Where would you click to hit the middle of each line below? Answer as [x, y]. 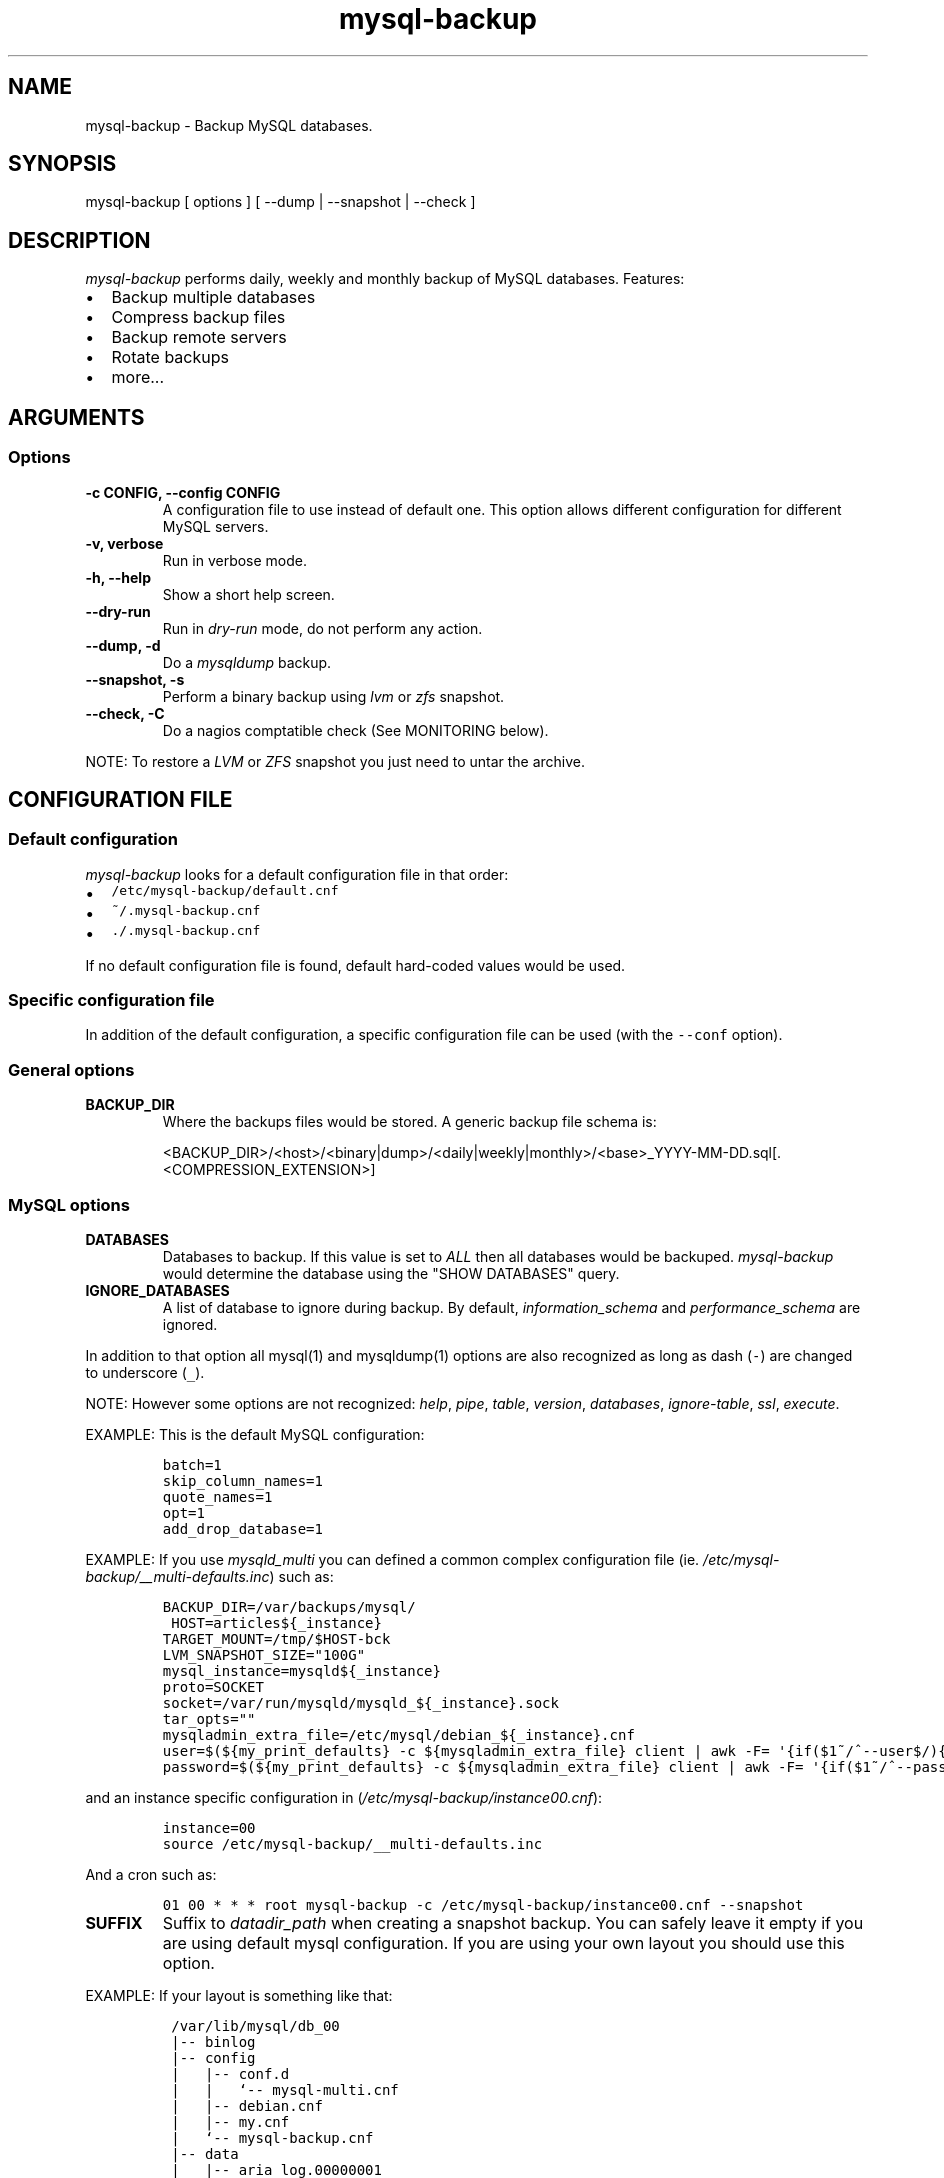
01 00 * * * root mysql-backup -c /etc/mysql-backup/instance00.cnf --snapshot [483, 1904]
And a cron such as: [151, 1874]
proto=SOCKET [213, 1686]
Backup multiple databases [213, 297]
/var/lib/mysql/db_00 [255, 2025]
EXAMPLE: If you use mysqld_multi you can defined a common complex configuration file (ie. [392, 1559]
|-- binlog [213, 2041]
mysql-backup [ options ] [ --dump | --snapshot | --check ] [280, 202]
